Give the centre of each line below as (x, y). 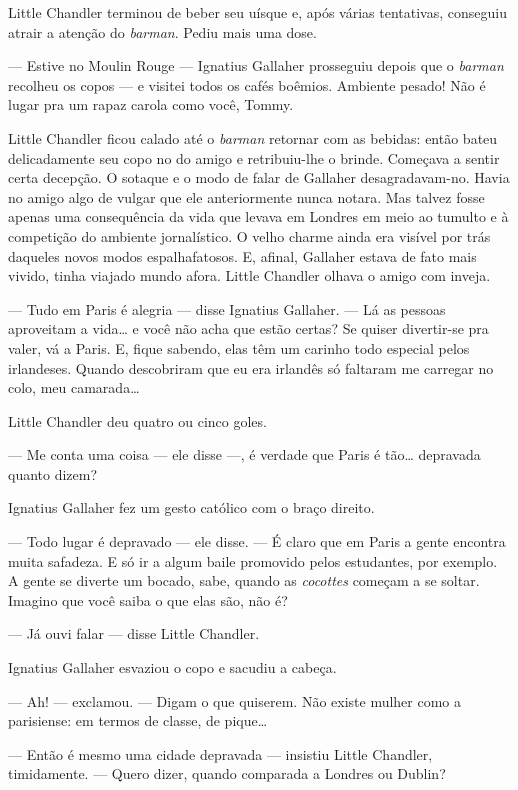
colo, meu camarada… (74, 387)
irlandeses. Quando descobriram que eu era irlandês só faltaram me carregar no (251, 367)
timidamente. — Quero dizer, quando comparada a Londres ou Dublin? (227, 773)
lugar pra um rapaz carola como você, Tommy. (151, 104)
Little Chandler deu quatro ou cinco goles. (137, 420)
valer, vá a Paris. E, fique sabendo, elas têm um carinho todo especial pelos (239, 347)
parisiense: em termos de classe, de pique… (138, 720)
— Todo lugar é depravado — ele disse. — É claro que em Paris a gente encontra (257, 541)
